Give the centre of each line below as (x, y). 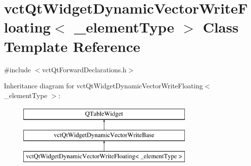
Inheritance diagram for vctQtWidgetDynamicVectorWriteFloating (103, 86)
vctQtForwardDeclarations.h (84, 69)
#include (18, 69)
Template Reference (72, 46)
